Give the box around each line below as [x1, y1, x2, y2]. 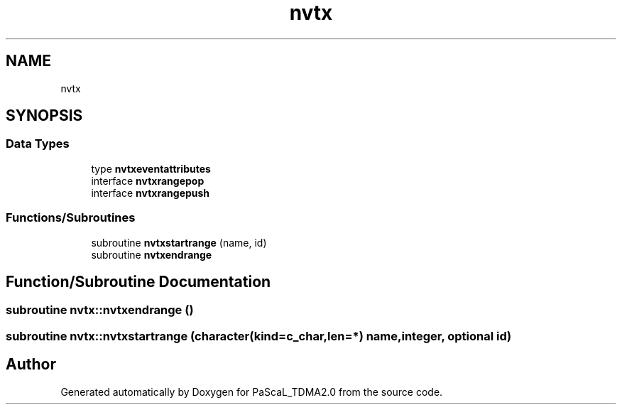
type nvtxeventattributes [91, 162, 211, 175]
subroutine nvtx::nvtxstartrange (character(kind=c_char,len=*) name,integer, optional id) [6, 328, 512, 343]
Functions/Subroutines [6, 210, 136, 225]
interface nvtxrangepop [91, 174, 204, 187]
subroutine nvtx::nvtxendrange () [6, 303, 194, 318]
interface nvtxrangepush [91, 186, 210, 199]
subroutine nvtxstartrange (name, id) [91, 236, 267, 249]
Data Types [6, 136, 70, 151]
